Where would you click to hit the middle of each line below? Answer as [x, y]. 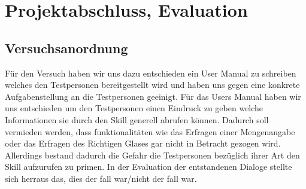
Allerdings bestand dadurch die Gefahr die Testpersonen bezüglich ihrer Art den [152, 155]
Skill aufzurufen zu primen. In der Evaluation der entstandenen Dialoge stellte [149, 167]
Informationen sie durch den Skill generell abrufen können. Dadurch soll [137, 119]
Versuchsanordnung [66, 48]
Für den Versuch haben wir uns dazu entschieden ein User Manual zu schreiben [151, 73]
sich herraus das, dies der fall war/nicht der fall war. [101, 178]
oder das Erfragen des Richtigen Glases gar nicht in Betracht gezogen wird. [143, 143]
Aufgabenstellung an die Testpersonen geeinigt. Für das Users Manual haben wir [153, 96]
